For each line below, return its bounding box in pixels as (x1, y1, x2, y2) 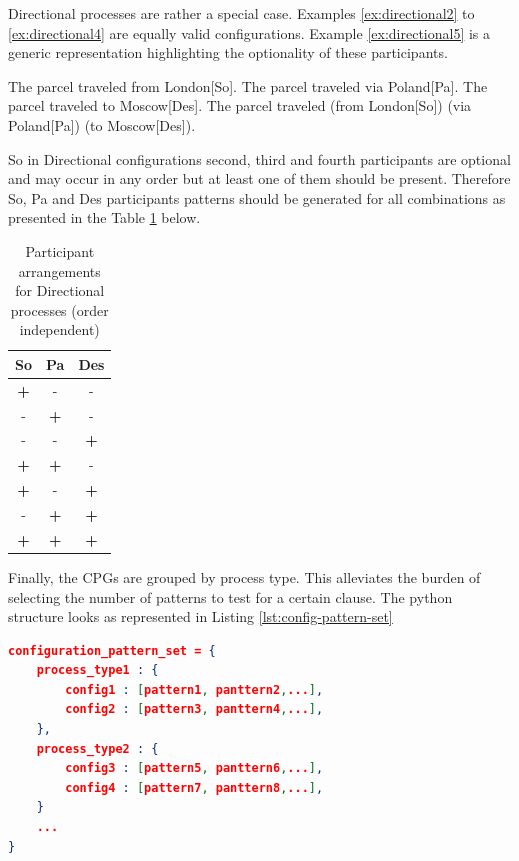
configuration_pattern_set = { (8, 643, 216, 658)
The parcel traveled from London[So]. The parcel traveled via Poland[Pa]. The (8, 75, 488, 96)
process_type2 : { (36, 741, 159, 756)
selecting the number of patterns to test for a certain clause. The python (8, 586, 453, 607)
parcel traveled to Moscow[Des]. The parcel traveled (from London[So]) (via (8, 95, 472, 116)
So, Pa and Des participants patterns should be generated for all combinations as (8, 187, 506, 208)
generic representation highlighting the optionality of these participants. (8, 42, 448, 63)
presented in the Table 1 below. (8, 207, 201, 228)
